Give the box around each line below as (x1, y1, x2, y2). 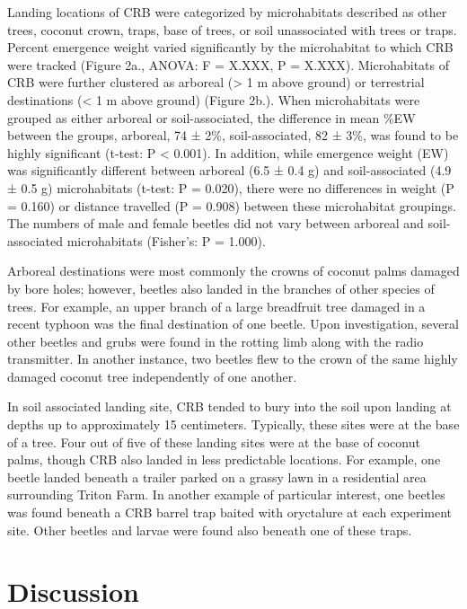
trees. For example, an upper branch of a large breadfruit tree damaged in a (7, 296, 426, 315)
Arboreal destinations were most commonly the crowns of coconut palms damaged (7, 261, 460, 280)
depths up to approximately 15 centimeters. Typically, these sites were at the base (7, 415, 460, 434)
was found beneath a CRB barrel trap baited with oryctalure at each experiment (7, 503, 452, 522)
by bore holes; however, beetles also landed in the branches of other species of (7, 278, 435, 297)
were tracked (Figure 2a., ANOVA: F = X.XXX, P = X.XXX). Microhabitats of (7, 55, 449, 74)
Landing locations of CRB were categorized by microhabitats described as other (7, 3, 447, 21)
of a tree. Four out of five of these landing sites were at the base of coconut (7, 432, 420, 451)
